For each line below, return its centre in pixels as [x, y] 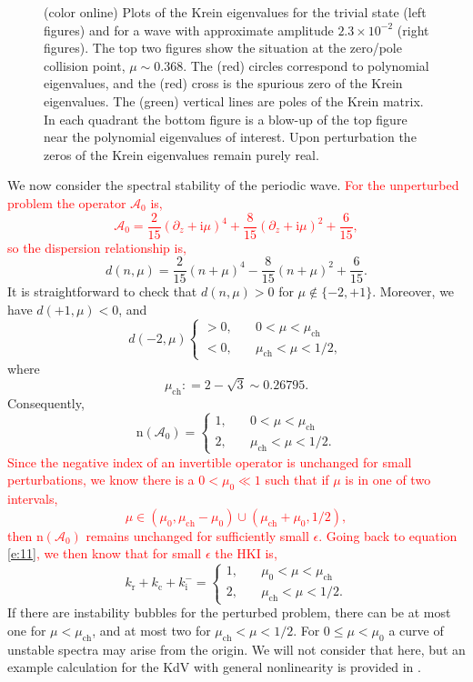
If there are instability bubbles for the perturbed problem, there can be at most [229, 612]
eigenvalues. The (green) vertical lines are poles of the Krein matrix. [234, 100]
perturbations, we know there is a [101, 480]
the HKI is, [246, 553]
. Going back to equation [388, 535]
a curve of [416, 630]
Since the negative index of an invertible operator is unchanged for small [210, 461]
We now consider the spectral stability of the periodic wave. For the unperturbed [233, 185]
